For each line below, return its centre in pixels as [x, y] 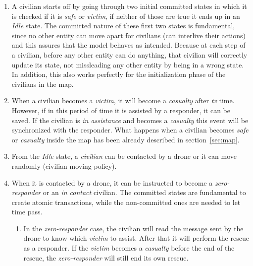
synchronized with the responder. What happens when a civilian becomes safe [130, 130]
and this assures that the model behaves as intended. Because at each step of [128, 45]
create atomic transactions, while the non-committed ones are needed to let [126, 202]
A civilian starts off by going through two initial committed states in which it [129, 6]
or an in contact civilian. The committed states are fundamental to [144, 192]
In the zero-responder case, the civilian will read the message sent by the [133, 228]
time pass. [27, 212]
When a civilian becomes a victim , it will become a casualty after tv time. [123, 100]
